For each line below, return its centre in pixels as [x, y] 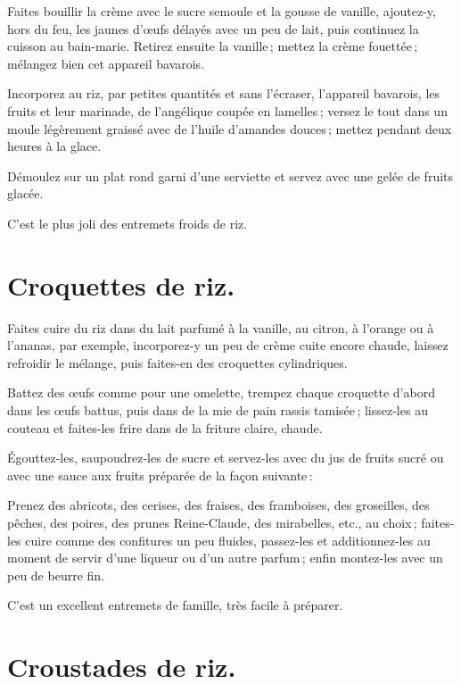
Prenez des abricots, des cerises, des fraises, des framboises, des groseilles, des [218, 505]
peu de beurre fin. [56, 575]
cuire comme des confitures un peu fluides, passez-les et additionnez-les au [228, 540]
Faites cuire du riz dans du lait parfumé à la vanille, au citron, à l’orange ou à [221, 327]
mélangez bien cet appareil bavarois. [106, 63]
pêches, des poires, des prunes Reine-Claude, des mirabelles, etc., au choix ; [212, 522]
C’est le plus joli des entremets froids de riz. [128, 223]
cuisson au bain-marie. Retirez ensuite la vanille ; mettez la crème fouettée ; [213, 46]
